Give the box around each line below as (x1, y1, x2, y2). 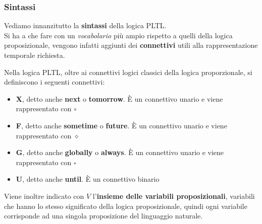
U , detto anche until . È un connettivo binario (16, 174, 160, 184)
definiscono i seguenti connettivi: (4, 77, 105, 87)
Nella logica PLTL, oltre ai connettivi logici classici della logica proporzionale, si (4, 66, 252, 77)
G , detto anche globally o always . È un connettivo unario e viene (16, 147, 224, 158)
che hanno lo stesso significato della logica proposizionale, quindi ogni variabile (4, 200, 247, 211)
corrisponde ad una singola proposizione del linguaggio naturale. (4, 210, 203, 221)
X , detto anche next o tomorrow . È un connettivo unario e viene (16, 93, 223, 104)
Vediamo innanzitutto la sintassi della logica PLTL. (4, 20, 167, 31)
